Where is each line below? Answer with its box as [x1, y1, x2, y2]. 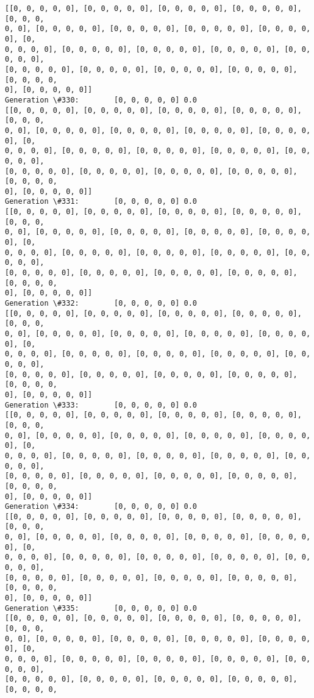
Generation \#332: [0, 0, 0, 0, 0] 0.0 [5, 299, 197, 308]
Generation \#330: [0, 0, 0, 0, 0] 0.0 [5, 95, 197, 104]
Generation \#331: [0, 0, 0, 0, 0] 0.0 [5, 197, 197, 206]
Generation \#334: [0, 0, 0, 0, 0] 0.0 [5, 502, 197, 511]
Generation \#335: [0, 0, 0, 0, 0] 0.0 [5, 603, 197, 613]
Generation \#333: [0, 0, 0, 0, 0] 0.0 [5, 400, 197, 409]
